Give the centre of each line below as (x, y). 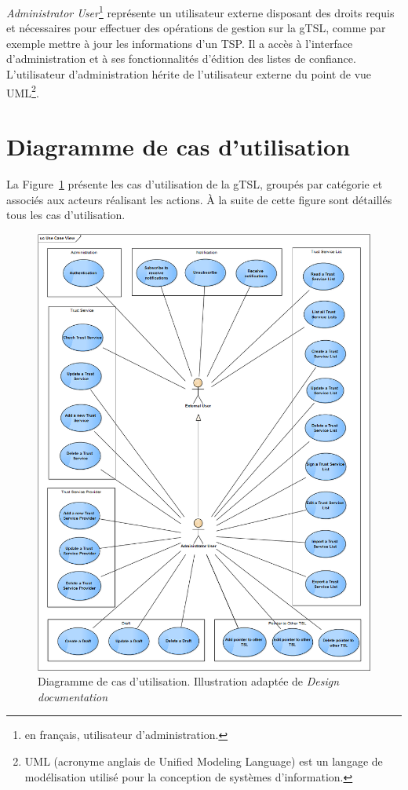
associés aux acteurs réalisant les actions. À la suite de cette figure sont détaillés (199, 199)
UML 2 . (23, 91)
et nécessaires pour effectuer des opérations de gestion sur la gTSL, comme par (196, 28)
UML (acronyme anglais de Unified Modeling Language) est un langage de (204, 761)
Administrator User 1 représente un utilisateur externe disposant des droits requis (200, 11)
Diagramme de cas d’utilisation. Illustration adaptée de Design (189, 681)
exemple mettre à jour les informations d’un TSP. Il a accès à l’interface (180, 43)
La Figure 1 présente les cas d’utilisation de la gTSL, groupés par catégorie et (195, 184)
